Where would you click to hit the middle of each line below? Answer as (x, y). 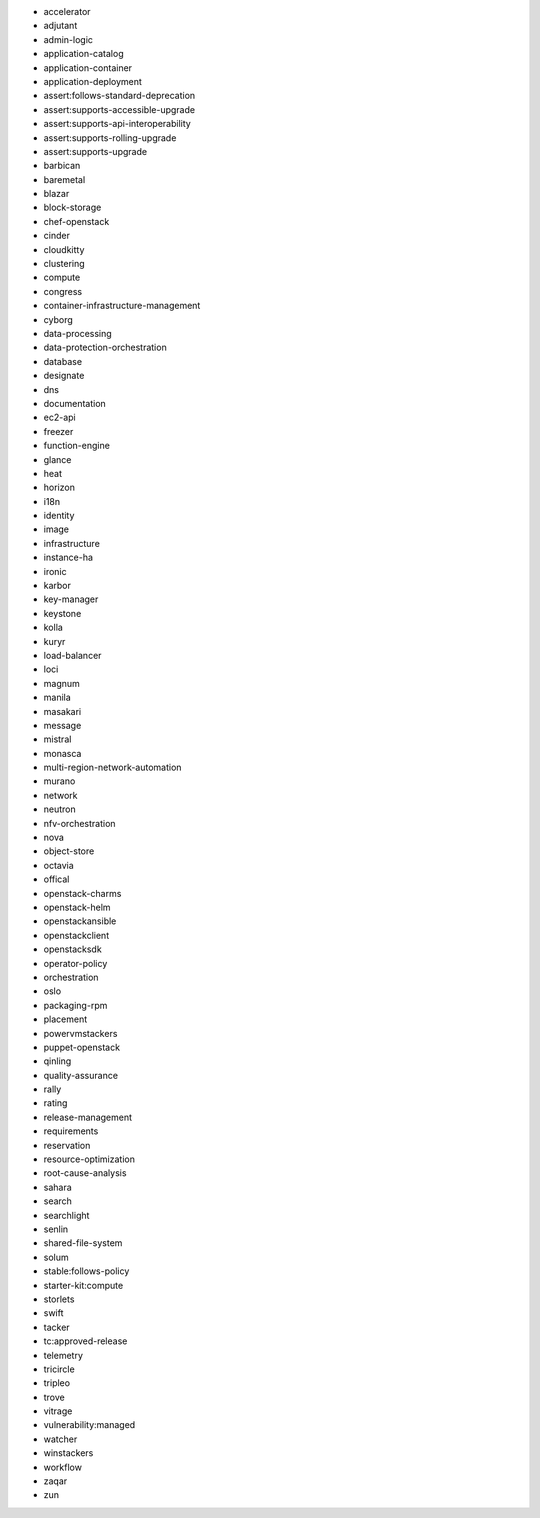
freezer (58, 431)
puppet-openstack (81, 1047)
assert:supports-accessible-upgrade (119, 109)
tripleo (56, 1383)
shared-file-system (83, 1243)
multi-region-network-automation (112, 767)
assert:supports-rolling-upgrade (110, 137)
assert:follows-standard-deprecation (119, 96)
